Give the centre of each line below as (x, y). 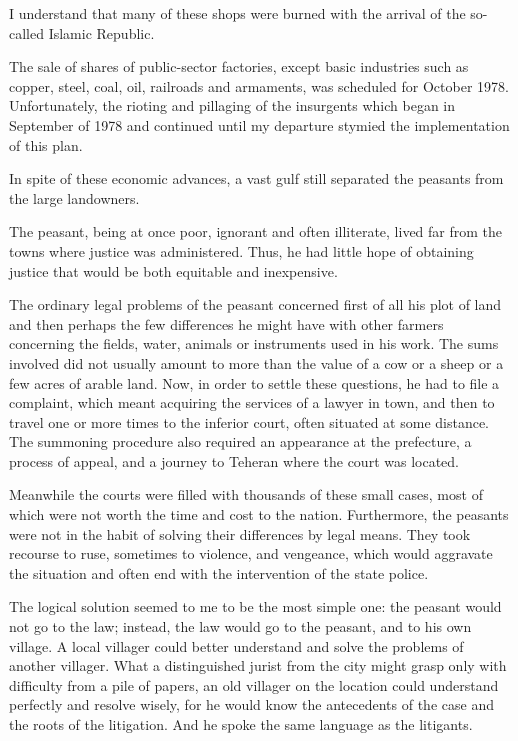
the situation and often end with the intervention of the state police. (219, 572)
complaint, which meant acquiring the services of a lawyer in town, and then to (252, 402)
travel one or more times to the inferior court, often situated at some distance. (249, 421)
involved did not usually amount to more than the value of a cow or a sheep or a (256, 362)
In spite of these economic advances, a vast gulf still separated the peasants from (256, 178)
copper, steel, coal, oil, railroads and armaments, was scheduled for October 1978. (259, 85)
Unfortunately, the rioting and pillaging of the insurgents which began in (232, 105)
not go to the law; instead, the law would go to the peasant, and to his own (240, 626)
